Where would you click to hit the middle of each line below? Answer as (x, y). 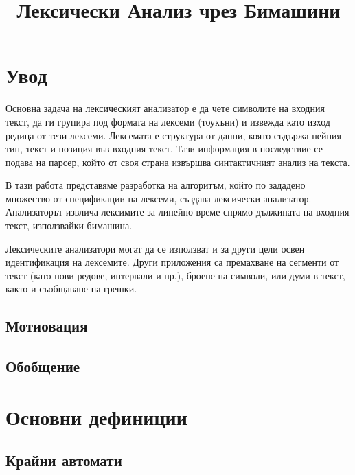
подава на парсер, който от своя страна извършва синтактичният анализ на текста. (178, 162)
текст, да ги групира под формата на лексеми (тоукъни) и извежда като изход (168, 121)
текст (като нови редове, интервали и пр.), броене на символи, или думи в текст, (175, 275)
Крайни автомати (64, 460)
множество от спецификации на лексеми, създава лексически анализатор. (159, 198)
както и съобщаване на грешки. (71, 289)
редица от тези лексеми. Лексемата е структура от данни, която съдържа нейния (173, 135)
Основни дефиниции (96, 416)
